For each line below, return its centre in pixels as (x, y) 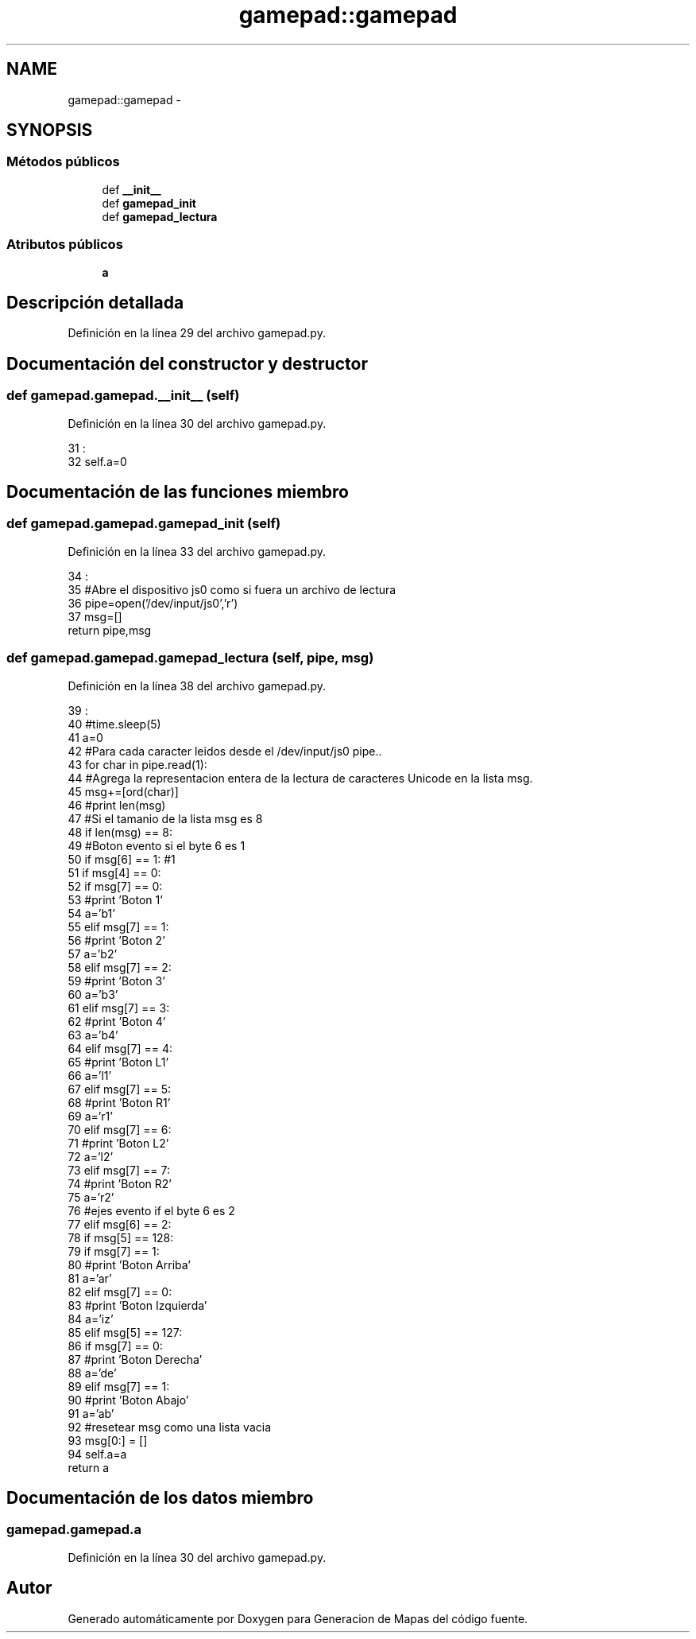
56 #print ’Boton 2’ (116, 940)
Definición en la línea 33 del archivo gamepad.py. (197, 551)
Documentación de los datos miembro (160, 1498)
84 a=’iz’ (91, 1319)
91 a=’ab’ (91, 1413)
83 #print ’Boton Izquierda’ (137, 1305)
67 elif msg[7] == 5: (120, 1089)
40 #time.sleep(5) (114, 724)
